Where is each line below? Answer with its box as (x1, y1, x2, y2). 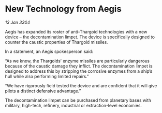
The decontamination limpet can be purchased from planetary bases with (5, 97, 151, 103)
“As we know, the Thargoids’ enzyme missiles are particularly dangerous (5, 58, 150, 64)
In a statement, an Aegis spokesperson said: (5, 48, 93, 54)
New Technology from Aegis (5, 3, 122, 15)
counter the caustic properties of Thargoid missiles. (5, 39, 108, 45)
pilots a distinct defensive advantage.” (5, 88, 81, 94)
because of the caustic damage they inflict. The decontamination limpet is (5, 63, 153, 69)
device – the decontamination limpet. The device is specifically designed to (5, 34, 155, 40)
